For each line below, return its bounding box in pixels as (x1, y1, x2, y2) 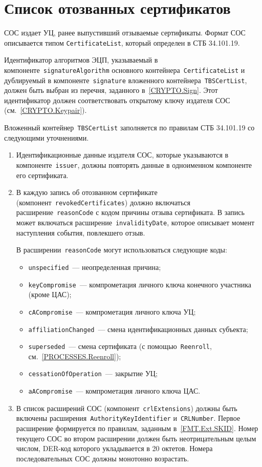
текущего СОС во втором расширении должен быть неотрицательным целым (16, 433, 256, 443)
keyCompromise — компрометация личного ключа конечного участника (28, 279, 252, 289)
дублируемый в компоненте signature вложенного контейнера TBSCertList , (4, 74, 247, 85)
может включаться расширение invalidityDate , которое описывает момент (16, 217, 255, 228)
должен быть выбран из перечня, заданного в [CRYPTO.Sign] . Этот (4, 85, 218, 95)
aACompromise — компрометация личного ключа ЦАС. (28, 385, 201, 396)
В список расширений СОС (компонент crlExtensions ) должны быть (16, 402, 237, 413)
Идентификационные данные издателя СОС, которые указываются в (16, 149, 229, 160)
